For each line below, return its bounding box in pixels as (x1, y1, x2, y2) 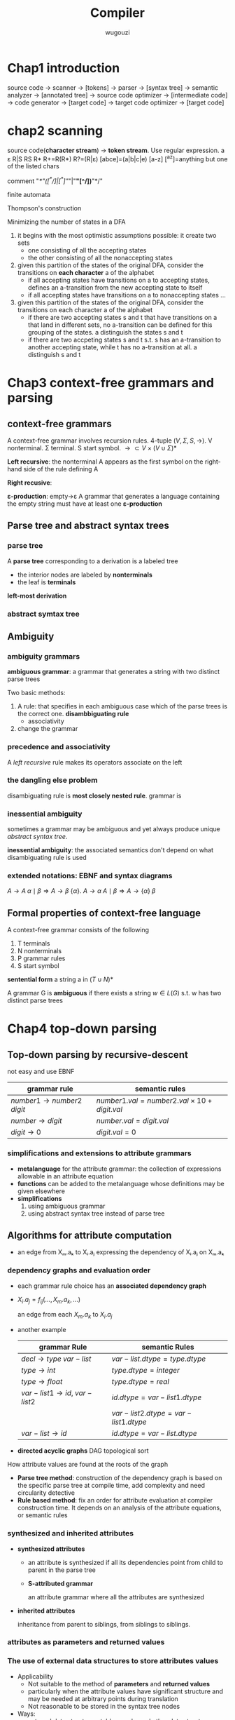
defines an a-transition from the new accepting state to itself (27, 283, 203, 292)
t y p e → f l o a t (20, 1377, 63, 1387)
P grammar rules (17, 954, 66, 962)
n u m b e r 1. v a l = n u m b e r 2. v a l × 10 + (96, 1096, 213, 1106)
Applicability (17, 1672, 54, 1681)
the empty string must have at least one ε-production (7, 499, 162, 508)
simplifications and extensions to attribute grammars (7, 1148, 192, 1158)
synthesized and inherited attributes (7, 1528, 134, 1538)
